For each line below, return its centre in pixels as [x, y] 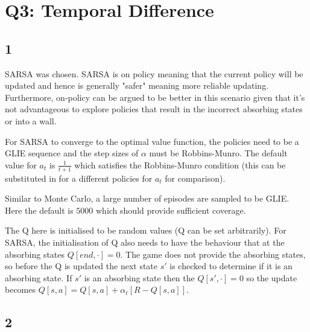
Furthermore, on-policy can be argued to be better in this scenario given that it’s [155, 97]
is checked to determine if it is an [231, 266]
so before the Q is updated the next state [81, 266]
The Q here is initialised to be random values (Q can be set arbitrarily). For [146, 230]
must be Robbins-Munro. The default [218, 153]
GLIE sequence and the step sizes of [72, 153]
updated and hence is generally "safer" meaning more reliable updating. [137, 85]
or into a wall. [31, 120]
